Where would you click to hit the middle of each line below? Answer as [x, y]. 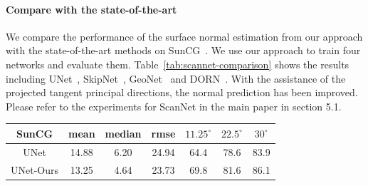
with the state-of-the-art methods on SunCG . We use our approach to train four [183, 50]
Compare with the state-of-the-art [91, 9]
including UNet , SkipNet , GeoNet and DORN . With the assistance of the [176, 78]
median [123, 133]
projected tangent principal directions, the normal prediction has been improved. [182, 92]
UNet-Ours [35, 169]
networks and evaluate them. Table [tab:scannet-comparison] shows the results [178, 64]
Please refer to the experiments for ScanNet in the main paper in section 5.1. [174, 106]
